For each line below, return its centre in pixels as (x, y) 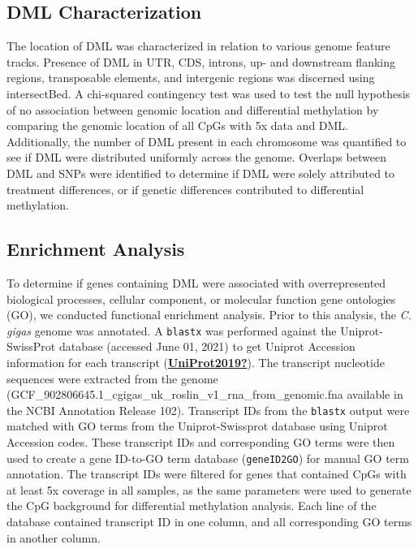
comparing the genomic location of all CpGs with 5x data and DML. (178, 125)
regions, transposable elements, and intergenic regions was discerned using (191, 78)
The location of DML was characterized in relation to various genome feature (198, 46)
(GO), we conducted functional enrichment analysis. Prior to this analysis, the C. (209, 315)
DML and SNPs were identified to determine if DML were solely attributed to (201, 173)
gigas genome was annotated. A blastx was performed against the (172, 330)
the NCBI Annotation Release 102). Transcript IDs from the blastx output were (208, 410)
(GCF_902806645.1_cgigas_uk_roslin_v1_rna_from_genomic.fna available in (205, 394)
